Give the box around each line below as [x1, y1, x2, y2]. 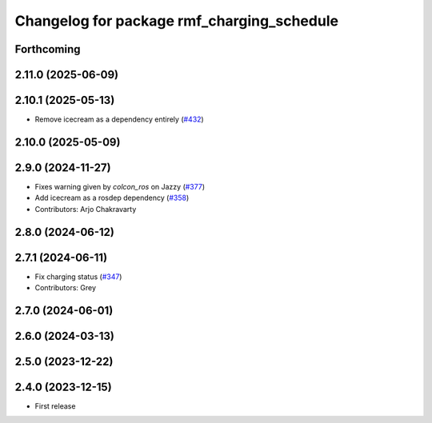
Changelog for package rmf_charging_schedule [14, 12, 339, 30]
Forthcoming [14, 42, 81, 56]
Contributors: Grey [34, 283, 96, 293]
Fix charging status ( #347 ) [34, 272, 122, 281]
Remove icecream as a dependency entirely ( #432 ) [34, 114, 204, 124]
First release [34, 401, 76, 411]
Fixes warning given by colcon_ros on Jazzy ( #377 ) [34, 182, 206, 192]
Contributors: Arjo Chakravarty [34, 204, 137, 213]
